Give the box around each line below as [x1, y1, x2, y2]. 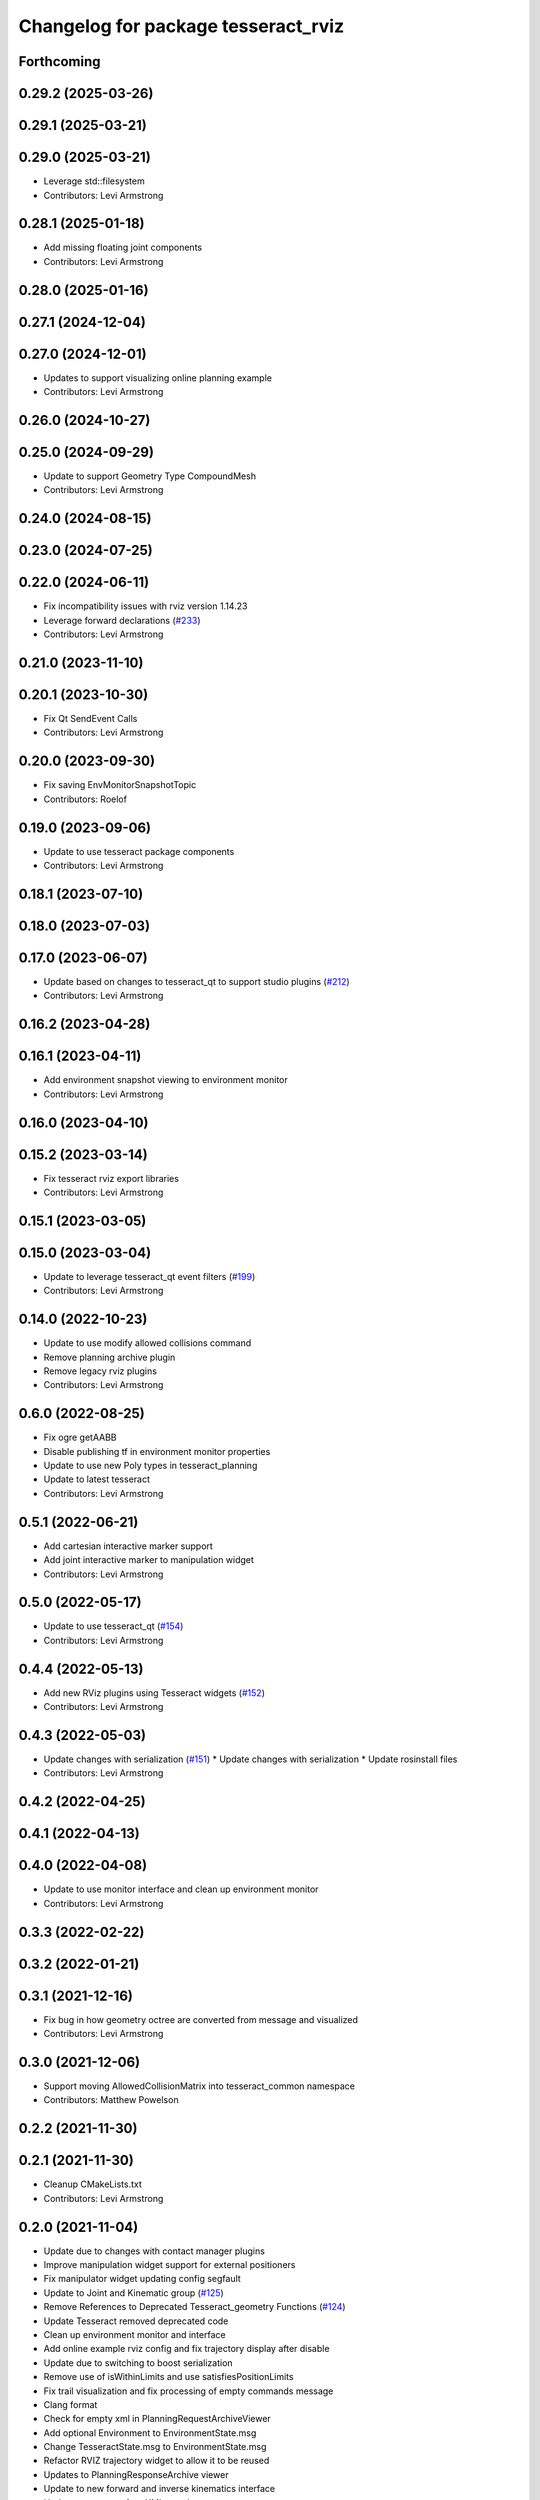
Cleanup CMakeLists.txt [43, 2178, 142, 2190]
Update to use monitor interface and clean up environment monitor [43, 1883, 319, 1895]
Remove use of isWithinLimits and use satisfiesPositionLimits [43, 2371, 294, 2383]
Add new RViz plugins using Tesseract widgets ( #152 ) [43, 1686, 265, 1699]
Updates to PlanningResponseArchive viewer [43, 2468, 229, 2480]
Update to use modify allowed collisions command [43, 1337, 252, 1349]
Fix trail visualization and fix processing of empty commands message [43, 2385, 334, 2397]
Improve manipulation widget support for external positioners [43, 2259, 296, 2271]
